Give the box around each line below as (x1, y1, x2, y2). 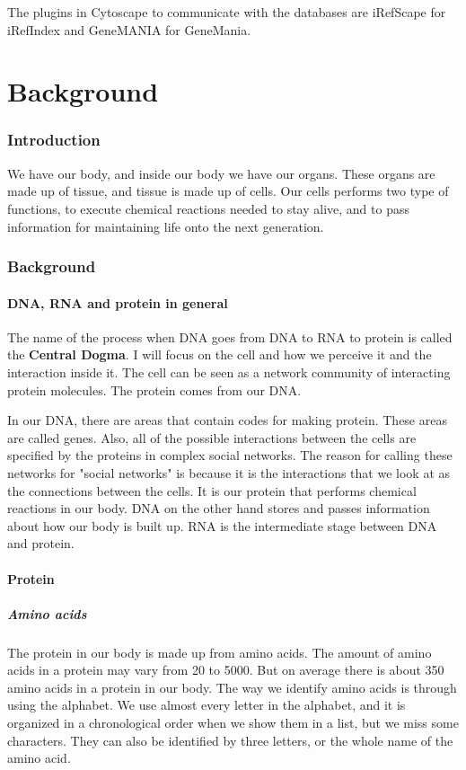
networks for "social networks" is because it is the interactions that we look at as (7, 463, 451, 482)
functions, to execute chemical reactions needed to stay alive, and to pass (7, 199, 409, 217)
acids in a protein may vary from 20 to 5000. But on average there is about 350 (7, 660, 444, 679)
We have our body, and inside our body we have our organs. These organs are (7, 164, 435, 182)
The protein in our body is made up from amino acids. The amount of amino (7, 642, 432, 661)
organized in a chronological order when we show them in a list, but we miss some (7, 713, 459, 732)
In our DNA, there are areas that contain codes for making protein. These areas (7, 411, 447, 429)
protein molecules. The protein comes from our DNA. (7, 380, 302, 399)
